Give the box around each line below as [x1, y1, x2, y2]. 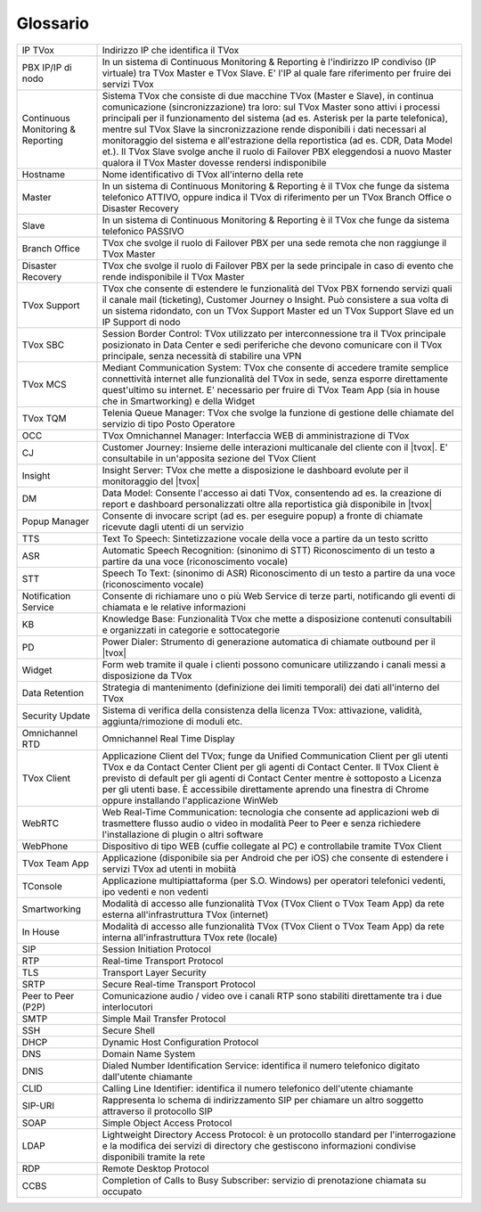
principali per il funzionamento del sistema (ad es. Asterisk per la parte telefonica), [102, 111, 449, 124]
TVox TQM [21, 412, 67, 424]
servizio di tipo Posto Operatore [102, 417, 235, 430]
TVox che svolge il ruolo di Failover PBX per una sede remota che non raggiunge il [102, 236, 447, 249]
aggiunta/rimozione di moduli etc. [102, 715, 243, 727]
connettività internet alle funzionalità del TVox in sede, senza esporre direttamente [102, 373, 449, 385]
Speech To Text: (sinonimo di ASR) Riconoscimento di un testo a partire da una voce [102, 567, 456, 579]
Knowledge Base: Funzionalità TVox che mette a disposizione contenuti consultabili [102, 612, 452, 625]
